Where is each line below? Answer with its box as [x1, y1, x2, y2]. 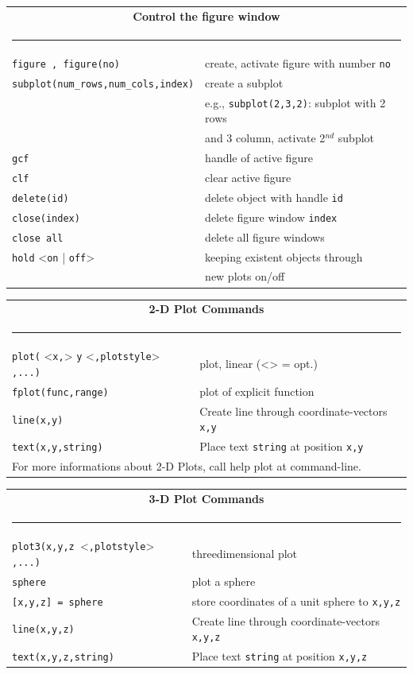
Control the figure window [133, 7, 280, 24]
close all [12, 232, 64, 244]
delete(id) [12, 192, 69, 204]
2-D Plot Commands [149, 300, 264, 317]
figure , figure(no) [12, 58, 121, 70]
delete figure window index [205, 208, 338, 225]
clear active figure [205, 168, 291, 185]
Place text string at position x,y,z [191, 648, 368, 664]
